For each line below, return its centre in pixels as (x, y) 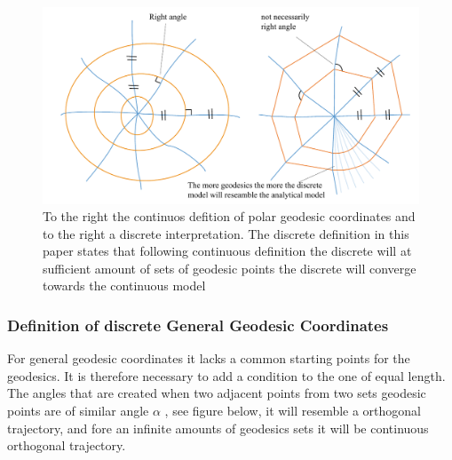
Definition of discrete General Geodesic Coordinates (198, 325)
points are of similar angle (78, 411)
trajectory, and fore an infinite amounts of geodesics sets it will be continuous (218, 428)
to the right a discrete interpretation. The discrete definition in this (226, 233)
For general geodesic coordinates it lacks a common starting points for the (209, 358)
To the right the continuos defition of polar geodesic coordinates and (229, 216)
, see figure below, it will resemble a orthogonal (293, 411)
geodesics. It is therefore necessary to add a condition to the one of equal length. (226, 375)
